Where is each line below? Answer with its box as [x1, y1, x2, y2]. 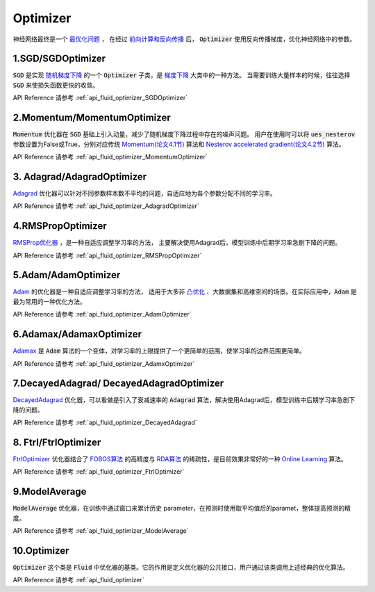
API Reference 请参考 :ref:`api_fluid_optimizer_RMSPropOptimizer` [12, 251, 202, 259]
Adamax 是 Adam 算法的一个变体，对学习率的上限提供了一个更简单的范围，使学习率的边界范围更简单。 [12, 346, 306, 355]
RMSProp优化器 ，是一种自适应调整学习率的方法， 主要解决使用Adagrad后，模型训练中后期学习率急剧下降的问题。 [12, 239, 342, 247]
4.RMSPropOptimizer [12, 220, 107, 232]
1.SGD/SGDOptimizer [12, 53, 106, 65]
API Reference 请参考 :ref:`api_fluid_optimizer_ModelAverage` [12, 527, 189, 535]
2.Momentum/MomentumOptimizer [12, 112, 171, 124]
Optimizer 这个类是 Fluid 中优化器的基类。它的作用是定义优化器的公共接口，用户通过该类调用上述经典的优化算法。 [12, 563, 349, 572]
